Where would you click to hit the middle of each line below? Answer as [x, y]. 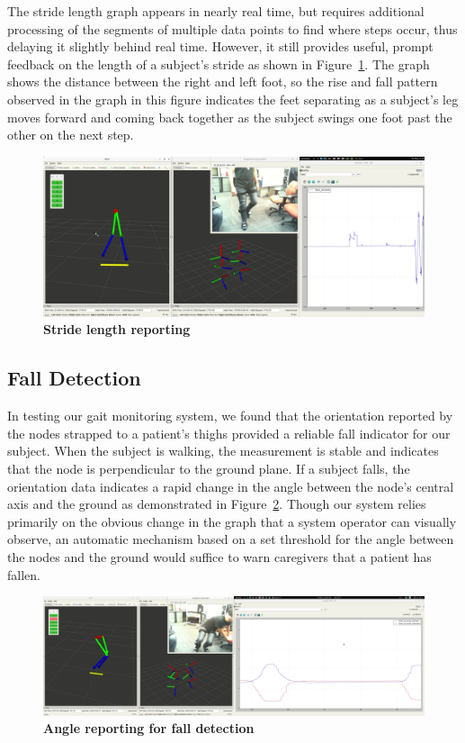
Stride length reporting [117, 329]
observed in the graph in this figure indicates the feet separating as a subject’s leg [233, 99]
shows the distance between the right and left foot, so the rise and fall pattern [223, 82]
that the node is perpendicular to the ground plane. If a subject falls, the [209, 468]
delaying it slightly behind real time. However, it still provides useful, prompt [220, 46]
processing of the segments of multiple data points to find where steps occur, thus [232, 28]
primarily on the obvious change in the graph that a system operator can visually [232, 521]
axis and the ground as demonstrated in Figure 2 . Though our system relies [217, 504]
